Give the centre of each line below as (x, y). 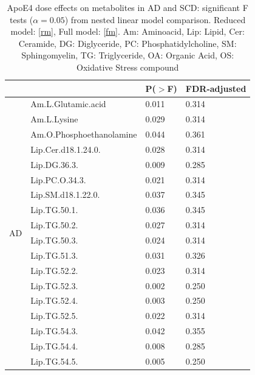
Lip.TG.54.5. (54, 361)
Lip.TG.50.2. (54, 225)
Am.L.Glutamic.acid (68, 104)
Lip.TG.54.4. (54, 345)
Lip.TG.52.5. (54, 316)
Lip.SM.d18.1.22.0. (65, 195)
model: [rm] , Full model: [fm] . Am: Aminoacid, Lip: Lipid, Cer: (127, 31)
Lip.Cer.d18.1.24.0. (66, 149)
